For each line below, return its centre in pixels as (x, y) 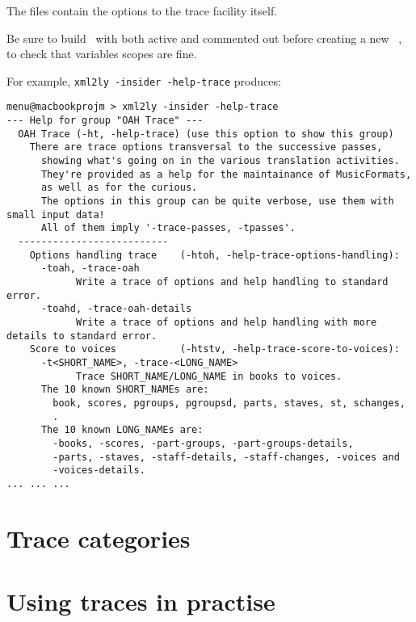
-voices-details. (99, 471)
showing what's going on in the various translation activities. (220, 161)
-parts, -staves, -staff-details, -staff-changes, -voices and (226, 457)
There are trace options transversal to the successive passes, (206, 147)
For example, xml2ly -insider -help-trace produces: (144, 80)
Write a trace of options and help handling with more (226, 322)
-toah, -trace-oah (90, 269)
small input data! (56, 214)
